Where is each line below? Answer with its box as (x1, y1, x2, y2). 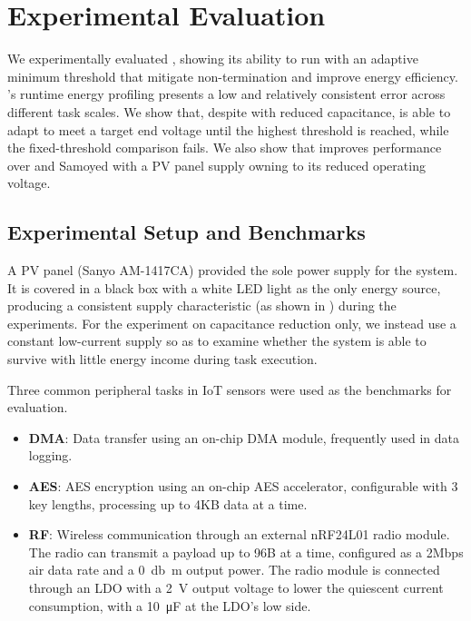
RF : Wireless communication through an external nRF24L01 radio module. (28, 525, 450, 544)
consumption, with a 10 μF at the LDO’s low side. (28, 596, 311, 615)
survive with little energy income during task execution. (7, 350, 318, 369)
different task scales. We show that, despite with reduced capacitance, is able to (7, 102, 451, 121)
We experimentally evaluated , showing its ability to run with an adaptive (7, 49, 418, 68)
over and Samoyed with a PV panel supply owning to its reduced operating (7, 155, 426, 174)
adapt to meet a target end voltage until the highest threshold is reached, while (7, 120, 449, 139)
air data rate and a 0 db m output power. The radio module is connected (28, 560, 440, 579)
